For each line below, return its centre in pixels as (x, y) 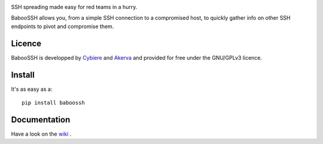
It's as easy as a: (32, 89)
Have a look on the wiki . (41, 134)
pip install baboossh (53, 102)
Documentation (41, 120)
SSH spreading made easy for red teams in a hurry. (74, 7)
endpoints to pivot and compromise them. (63, 26)
